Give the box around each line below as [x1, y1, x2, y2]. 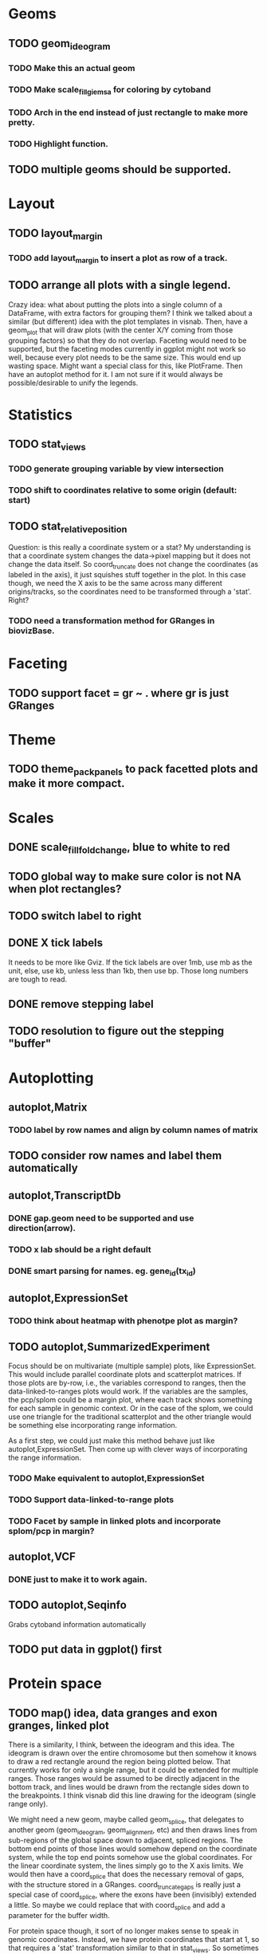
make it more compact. [8, 776, 125, 790]
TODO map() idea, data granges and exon [8, 1706, 218, 1720]
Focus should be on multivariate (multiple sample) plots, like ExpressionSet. [8, 1361, 257, 1370]
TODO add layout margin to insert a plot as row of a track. [8, 252, 228, 265]
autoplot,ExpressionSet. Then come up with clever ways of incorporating [8, 1444, 248, 1453]
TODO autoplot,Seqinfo [8, 1598, 128, 1612]
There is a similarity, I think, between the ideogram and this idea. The [8, 1740, 235, 1750]
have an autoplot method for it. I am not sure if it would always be [8, 369, 223, 379]
